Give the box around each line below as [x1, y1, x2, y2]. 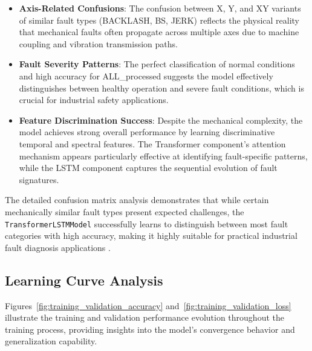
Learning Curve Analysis [5, 270, 163, 289]
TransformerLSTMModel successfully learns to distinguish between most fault [5, 217, 288, 230]
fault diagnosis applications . [5, 241, 111, 253]
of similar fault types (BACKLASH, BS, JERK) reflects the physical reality [19, 13, 299, 26]
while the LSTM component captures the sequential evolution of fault [19, 161, 278, 174]
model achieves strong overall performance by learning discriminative [19, 125, 275, 138]
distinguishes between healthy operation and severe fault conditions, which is [19, 81, 304, 94]
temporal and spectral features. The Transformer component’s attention [19, 137, 286, 150]
